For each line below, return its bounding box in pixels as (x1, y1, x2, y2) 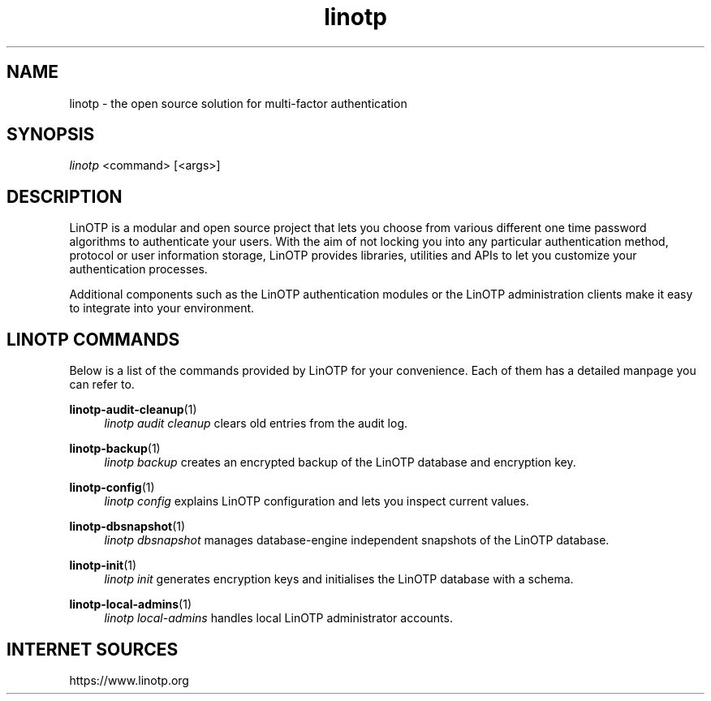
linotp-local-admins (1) (69, 597, 192, 612)
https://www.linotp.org (69, 673, 189, 687)
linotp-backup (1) (69, 441, 161, 456)
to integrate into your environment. (69, 301, 255, 316)
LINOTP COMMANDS (6, 329, 180, 350)
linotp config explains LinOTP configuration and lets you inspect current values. (104, 494, 529, 509)
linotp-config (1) (69, 480, 155, 495)
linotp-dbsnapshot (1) (69, 519, 186, 534)
